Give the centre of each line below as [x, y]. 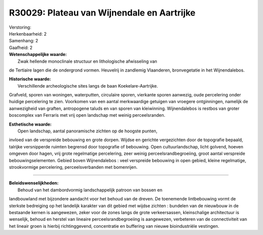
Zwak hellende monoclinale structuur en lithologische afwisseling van [88, 61]
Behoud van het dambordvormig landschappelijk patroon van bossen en [90, 190]
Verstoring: [20, 27]
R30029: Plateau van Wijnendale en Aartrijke [102, 13]
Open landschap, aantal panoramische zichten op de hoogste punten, [88, 131]
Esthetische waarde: [30, 124]
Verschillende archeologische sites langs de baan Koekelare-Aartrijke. [88, 86]
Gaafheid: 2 [21, 47]
